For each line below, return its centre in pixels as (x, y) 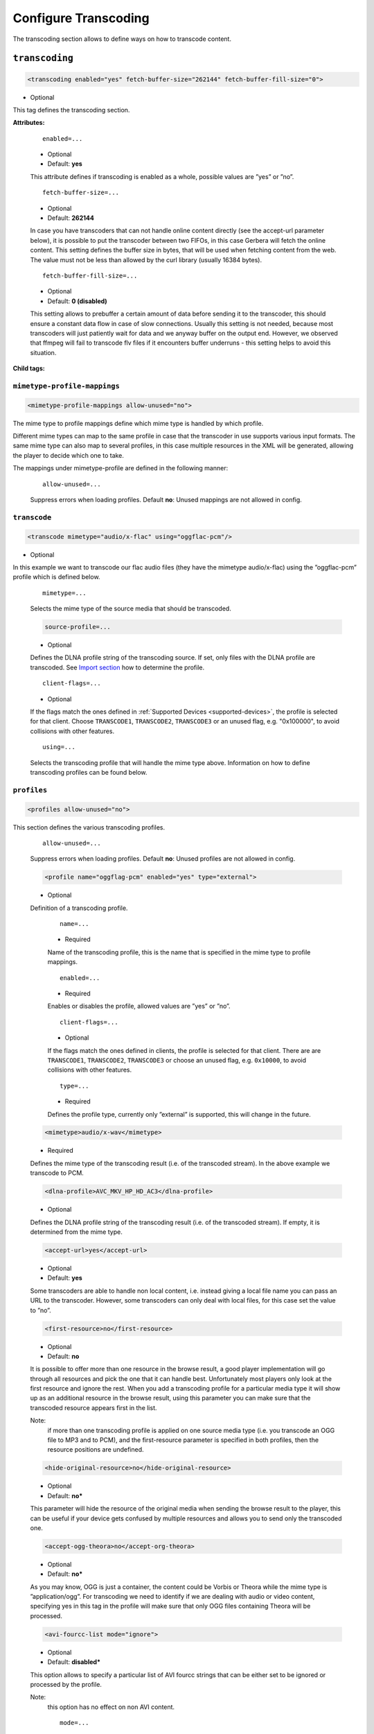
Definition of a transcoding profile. (79, 908)
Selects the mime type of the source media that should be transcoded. (131, 609)
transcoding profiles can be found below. (89, 772)
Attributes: (29, 123)
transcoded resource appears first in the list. (93, 1407)
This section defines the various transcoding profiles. (89, 827)
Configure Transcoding (81, 18)
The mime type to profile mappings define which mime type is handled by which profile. (138, 423)
